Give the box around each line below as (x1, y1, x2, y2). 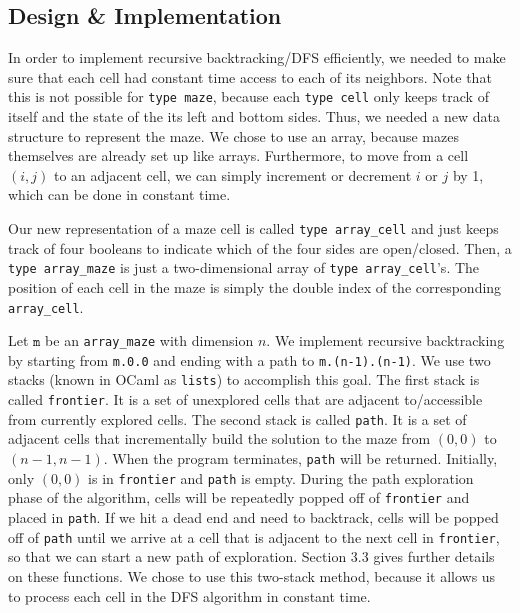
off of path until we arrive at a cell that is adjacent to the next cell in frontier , (8, 526, 500, 547)
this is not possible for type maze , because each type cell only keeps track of (8, 86, 489, 107)
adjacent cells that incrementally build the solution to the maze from (8, 428, 431, 449)
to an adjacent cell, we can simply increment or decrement (53, 164, 412, 185)
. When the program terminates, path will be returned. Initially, (103, 448, 498, 469)
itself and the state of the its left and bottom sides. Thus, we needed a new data (8, 106, 500, 127)
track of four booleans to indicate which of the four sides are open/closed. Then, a (8, 237, 512, 258)
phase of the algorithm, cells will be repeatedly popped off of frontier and (8, 487, 470, 508)
